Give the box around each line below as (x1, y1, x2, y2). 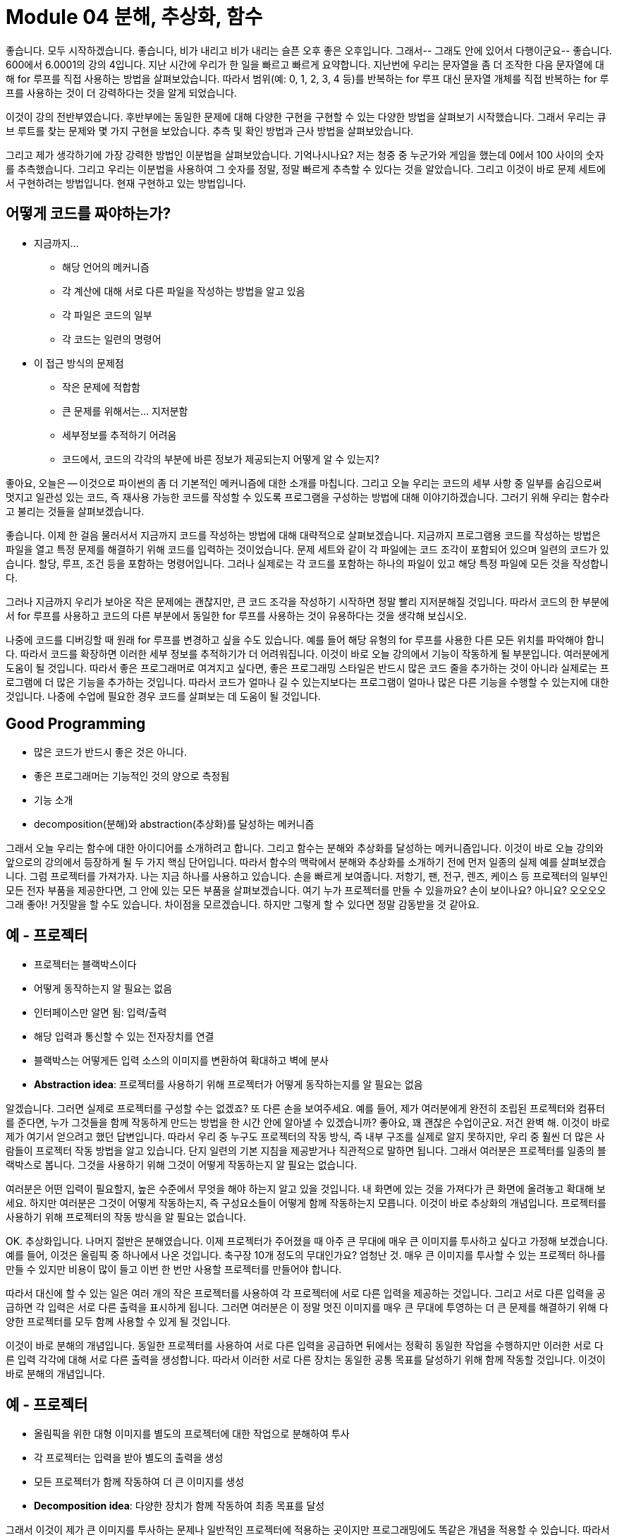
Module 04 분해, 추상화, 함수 (6, 5, 263, 29)
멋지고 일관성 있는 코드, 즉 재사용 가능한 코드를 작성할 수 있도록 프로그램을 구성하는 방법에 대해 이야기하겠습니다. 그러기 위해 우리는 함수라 (6, 490, 609, 503)
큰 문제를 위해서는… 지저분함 (62, 404, 188, 417)
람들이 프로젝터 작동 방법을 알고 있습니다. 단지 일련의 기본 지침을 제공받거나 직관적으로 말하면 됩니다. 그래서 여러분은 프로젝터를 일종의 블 (6, 1145, 606, 1157)
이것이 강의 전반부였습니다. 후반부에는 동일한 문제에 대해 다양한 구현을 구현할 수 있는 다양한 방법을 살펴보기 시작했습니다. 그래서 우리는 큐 (6, 110, 606, 123)
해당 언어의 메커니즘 (62, 260, 149, 273)
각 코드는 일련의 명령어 (62, 332, 161, 345)
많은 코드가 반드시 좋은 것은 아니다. (34, 746, 187, 759)
